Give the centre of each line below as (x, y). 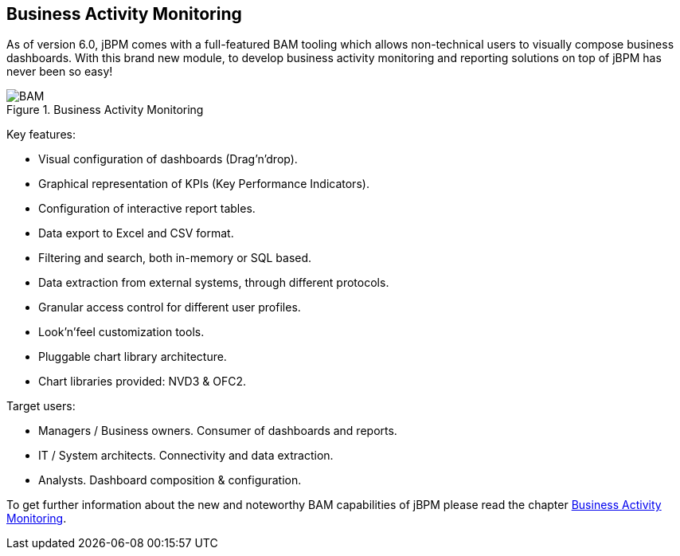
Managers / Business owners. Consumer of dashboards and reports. (218, 431)
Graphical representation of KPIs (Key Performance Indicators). (204, 184)
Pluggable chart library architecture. (133, 357)
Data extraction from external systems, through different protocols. (214, 283)
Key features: (41, 135)
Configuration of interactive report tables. (147, 209)
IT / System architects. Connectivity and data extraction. (186, 456)
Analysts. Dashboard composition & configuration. (170, 480)
